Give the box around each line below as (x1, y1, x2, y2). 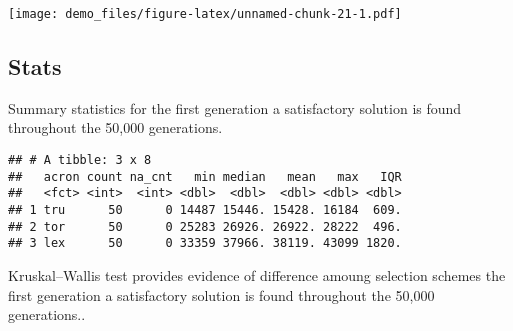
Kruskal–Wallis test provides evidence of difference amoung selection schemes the (8, 264, 506, 285)
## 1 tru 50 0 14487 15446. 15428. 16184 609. (8, 203, 402, 218)
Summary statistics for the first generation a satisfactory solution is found (8, 97, 462, 118)
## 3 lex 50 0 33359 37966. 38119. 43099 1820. (8, 236, 402, 251)
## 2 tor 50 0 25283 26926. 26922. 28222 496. (8, 219, 402, 234)
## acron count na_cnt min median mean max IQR (8, 169, 402, 184)
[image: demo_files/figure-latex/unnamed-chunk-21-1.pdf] (8, 7, 402, 21)
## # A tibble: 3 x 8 (8, 153, 152, 168)
